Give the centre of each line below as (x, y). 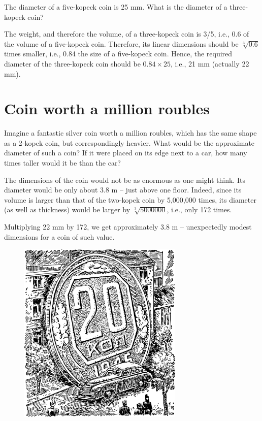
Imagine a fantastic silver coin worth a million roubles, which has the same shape (130, 133)
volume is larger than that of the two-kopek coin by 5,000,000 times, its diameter (130, 199)
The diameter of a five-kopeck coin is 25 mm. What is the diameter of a (116, 7)
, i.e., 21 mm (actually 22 (210, 63)
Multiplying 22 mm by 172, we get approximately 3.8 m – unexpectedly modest (128, 227)
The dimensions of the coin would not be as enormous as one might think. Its (125, 180)
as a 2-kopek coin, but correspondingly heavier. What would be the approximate (129, 142)
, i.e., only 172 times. (199, 209)
